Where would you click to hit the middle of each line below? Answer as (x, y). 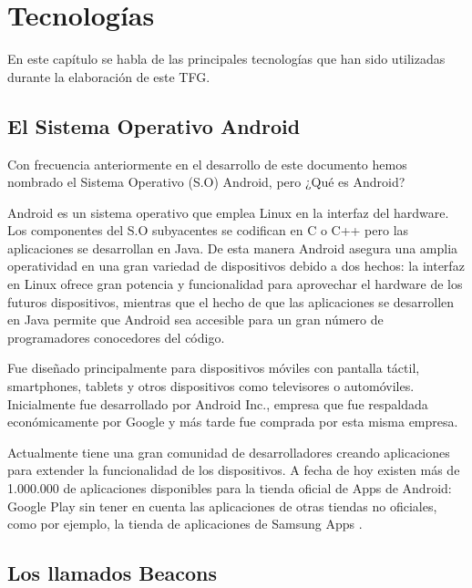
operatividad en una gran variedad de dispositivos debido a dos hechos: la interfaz (236, 266)
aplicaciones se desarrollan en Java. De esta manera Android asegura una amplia (233, 248)
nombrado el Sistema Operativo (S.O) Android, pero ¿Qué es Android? (206, 182)
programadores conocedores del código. (116, 337)
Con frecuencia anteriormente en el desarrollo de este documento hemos (207, 164)
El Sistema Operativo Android (154, 125)
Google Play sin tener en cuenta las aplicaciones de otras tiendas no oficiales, (222, 505)
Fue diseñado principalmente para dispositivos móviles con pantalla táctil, (214, 368)
